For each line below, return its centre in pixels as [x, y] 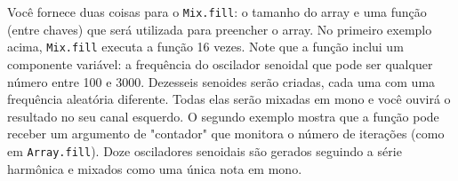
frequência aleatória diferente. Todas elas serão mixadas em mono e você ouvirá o [229, 99]
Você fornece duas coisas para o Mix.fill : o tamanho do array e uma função [217, 12]
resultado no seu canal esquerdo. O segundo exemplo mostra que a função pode [223, 116]
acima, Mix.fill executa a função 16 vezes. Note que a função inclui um [205, 47]
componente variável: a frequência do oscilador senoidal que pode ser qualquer [220, 63]
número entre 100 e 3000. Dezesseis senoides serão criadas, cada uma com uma [221, 81]
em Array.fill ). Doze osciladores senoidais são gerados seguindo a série [205, 150]
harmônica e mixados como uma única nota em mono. [155, 168]
